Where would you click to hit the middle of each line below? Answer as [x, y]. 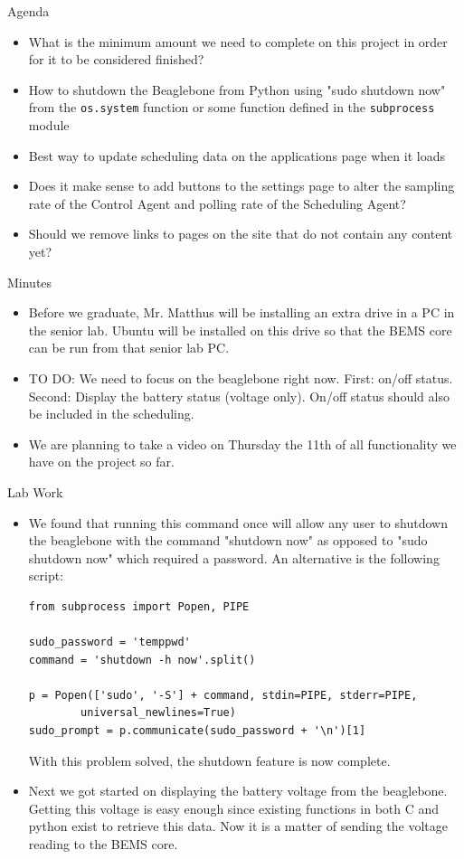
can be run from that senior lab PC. [129, 348]
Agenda [28, 11]
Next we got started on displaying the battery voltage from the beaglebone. [238, 791]
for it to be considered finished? [116, 59]
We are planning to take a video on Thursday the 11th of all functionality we [242, 444]
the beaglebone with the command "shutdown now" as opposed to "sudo [228, 540]
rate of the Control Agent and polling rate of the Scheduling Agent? [217, 203]
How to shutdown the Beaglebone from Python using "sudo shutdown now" [237, 89]
